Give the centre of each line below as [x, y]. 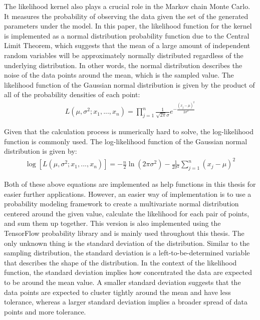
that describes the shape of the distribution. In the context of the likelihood [120, 262]
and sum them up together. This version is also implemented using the [112, 223]
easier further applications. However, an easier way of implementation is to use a [128, 194]
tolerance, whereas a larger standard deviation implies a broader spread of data [126, 302]
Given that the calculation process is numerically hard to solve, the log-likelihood [129, 131]
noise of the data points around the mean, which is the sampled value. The [119, 75]
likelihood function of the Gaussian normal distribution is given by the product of [129, 84]
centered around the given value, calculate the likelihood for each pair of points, [127, 213]
